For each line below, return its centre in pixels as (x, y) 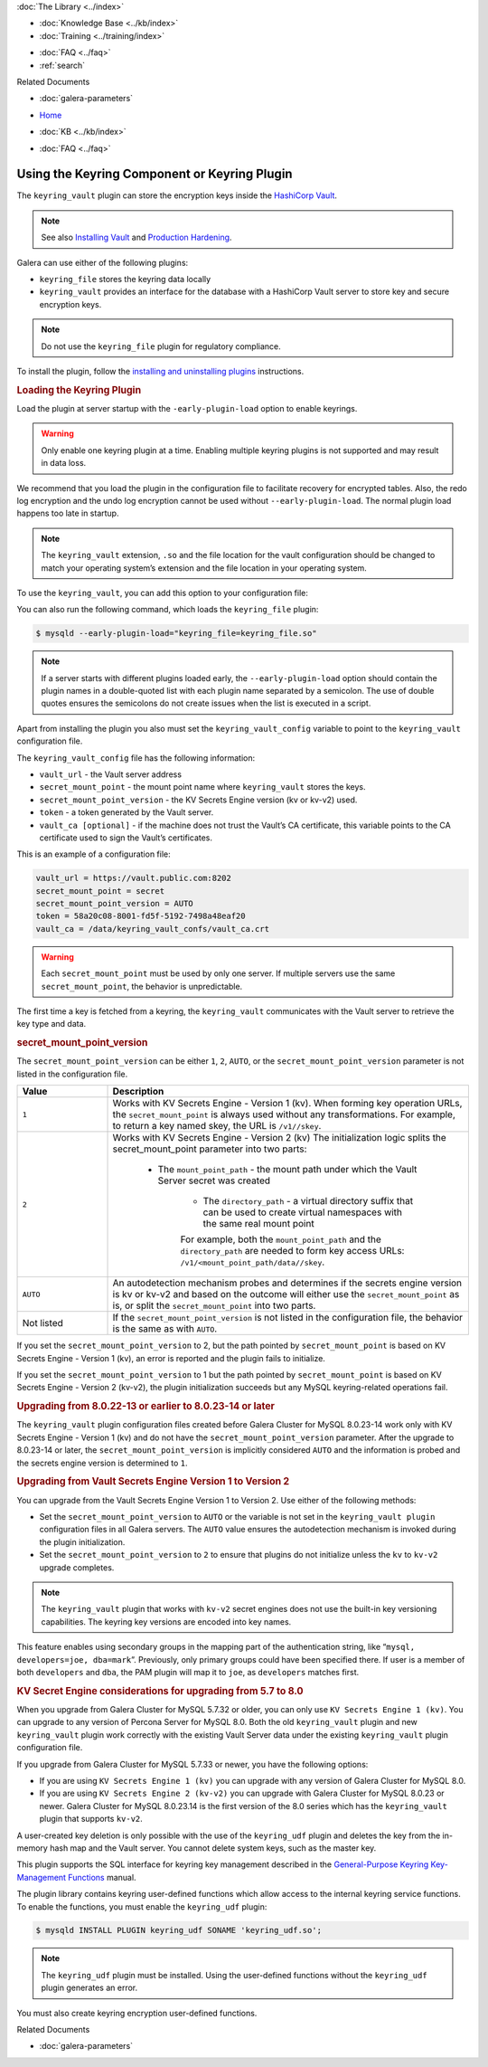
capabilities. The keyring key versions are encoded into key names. (166, 1621)
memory (33, 1848)
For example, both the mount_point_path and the (281, 1239)
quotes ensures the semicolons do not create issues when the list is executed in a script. (206, 703)
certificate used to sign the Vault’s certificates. (126, 838)
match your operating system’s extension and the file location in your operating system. (204, 568)
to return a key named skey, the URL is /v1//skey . (217, 1126)
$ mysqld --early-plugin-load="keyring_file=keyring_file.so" (176, 634)
